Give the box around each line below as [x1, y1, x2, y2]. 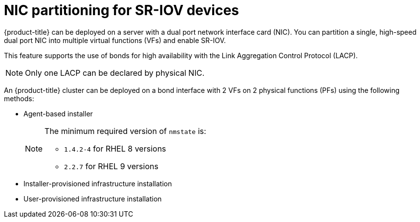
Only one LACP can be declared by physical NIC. [25, 67, 204, 78]
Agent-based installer [23, 109, 93, 118]
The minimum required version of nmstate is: [44, 126, 206, 136]
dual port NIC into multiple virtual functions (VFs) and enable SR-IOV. [4, 36, 226, 44]
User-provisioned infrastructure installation [23, 194, 162, 203]
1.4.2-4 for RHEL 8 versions [64, 143, 166, 154]
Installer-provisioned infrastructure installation [23, 179, 172, 188]
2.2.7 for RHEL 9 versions [64, 161, 158, 171]
